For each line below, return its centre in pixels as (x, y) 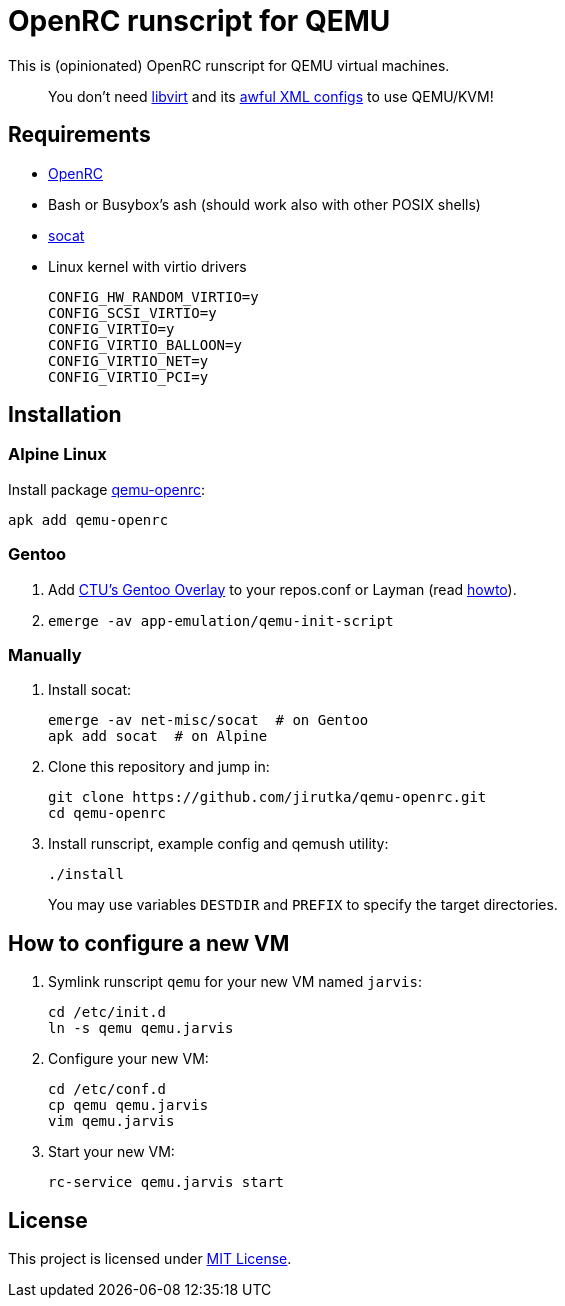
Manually (45, 654)
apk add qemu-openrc (88, 519)
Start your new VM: (111, 1152)
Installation (65, 415)
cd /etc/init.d (107, 1012)
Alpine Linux (57, 454)
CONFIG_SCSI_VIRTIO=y (132, 312)
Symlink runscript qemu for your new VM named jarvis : (235, 982)
